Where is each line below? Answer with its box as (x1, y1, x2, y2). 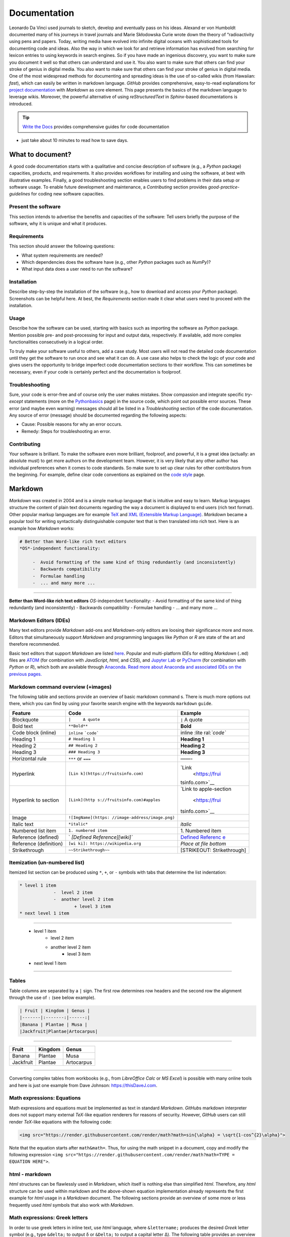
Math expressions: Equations (9, 1094, 81, 1101)
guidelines (9, 191, 31, 197)
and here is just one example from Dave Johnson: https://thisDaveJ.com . (9, 1082, 158, 1088)
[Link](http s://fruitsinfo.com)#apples (68, 797, 161, 803)
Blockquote (12, 716, 39, 723)
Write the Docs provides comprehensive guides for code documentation (22, 124, 169, 130)
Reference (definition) (12, 840, 63, 847)
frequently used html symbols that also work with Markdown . (9, 1202, 134, 1208)
